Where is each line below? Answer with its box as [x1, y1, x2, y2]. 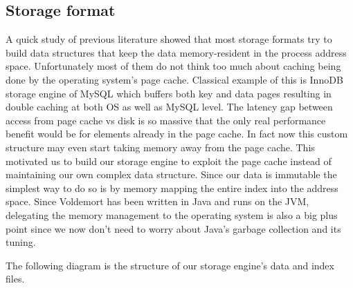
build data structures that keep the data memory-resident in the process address [6, 45, 347, 59]
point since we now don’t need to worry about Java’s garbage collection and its [6, 221, 341, 236]
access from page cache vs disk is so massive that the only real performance [6, 113, 326, 127]
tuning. [6, 235, 36, 249]
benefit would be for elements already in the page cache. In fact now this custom [6, 126, 348, 141]
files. [6, 271, 25, 286]
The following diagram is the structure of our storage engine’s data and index [6, 258, 334, 272]
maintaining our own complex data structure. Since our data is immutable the [6, 167, 337, 182]
